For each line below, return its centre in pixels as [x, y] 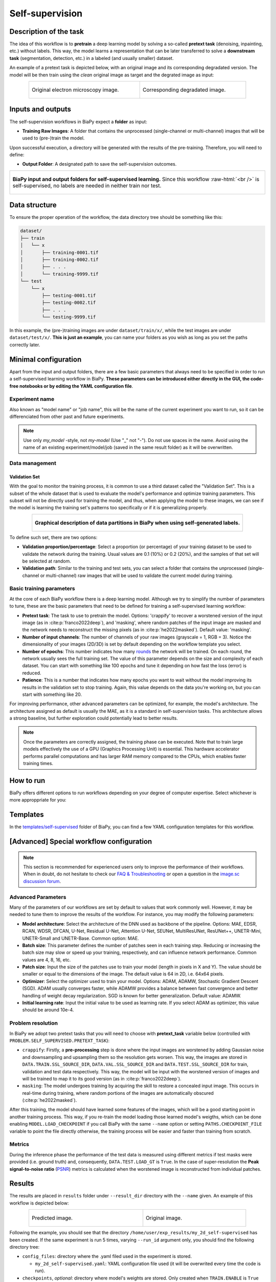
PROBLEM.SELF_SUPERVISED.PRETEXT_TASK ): [60, 1040]
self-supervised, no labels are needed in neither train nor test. [87, 186]
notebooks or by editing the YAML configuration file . [76, 386]
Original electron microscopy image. [75, 90]
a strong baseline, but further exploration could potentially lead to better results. [94, 718]
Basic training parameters [42, 589]
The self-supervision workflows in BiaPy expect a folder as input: [78, 122]
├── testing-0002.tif [69, 303]
